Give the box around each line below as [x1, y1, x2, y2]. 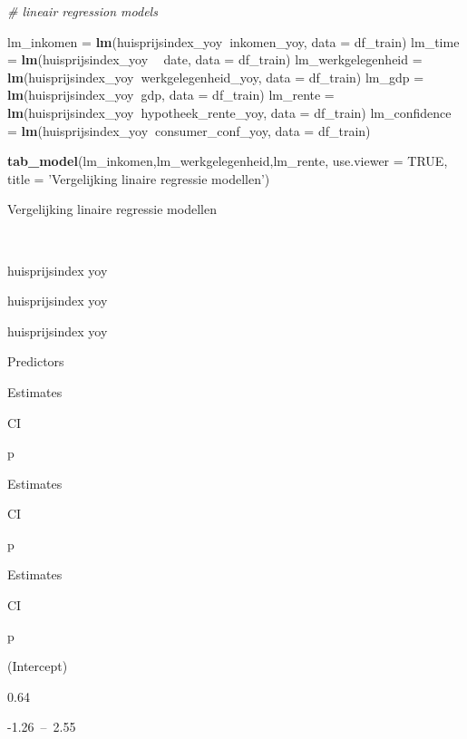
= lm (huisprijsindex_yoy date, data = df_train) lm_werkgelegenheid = [7, 50, 423, 69]
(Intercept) [7, 656, 68, 676]
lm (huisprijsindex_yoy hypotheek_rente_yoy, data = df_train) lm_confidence [7, 102, 452, 122]
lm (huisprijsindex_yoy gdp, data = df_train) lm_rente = [7, 85, 335, 104]
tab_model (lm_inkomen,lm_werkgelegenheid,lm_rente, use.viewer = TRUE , [7, 151, 448, 170]
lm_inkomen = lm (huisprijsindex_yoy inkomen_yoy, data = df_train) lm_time [7, 32, 460, 51]
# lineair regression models [7, 2, 158, 20]
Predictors [7, 352, 64, 371]
